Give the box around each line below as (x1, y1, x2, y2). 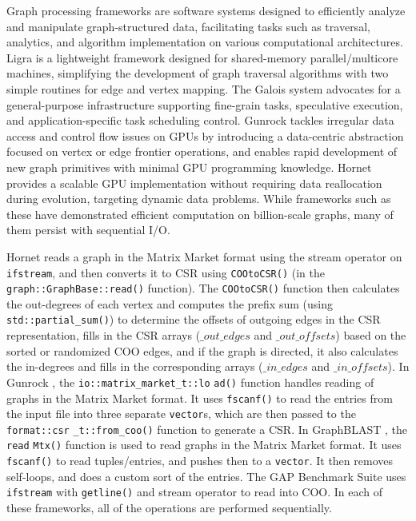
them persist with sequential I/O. (6, 221, 170, 238)
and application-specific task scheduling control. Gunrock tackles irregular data (6, 112, 394, 129)
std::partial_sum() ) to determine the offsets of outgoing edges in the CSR (6, 311, 381, 328)
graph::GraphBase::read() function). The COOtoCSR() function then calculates (6, 280, 400, 296)
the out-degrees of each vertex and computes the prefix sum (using (6, 295, 333, 312)
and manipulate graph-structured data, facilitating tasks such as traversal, (6, 18, 370, 34)
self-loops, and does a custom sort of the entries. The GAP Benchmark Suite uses (6, 467, 406, 484)
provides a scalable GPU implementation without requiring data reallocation (6, 174, 382, 191)
